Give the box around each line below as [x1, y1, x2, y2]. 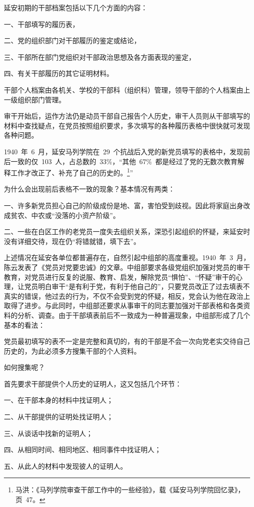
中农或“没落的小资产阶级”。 [31, 210, 120, 220]
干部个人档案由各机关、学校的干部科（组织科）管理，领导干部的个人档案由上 [4, 84, 250, 95]
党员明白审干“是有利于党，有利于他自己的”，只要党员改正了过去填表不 [24, 281, 250, 291]
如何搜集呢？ [4, 362, 45, 372]
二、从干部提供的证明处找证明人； [4, 411, 113, 422]
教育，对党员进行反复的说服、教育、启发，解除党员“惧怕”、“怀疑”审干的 [4, 271, 236, 282]
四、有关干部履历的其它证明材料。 [4, 68, 113, 78]
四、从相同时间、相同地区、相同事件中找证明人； [4, 444, 161, 455]
